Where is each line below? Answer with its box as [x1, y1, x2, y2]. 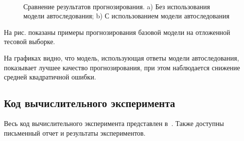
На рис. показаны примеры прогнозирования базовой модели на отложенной [4, 27, 230, 37]
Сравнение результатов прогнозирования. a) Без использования [23, 1, 210, 11]
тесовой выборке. [4, 36, 55, 47]
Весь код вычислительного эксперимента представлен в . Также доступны [4, 118, 224, 128]
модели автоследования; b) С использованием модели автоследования [23, 11, 229, 21]
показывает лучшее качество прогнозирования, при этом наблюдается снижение [4, 62, 240, 72]
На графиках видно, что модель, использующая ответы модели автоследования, [4, 52, 239, 63]
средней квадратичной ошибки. [4, 72, 96, 82]
